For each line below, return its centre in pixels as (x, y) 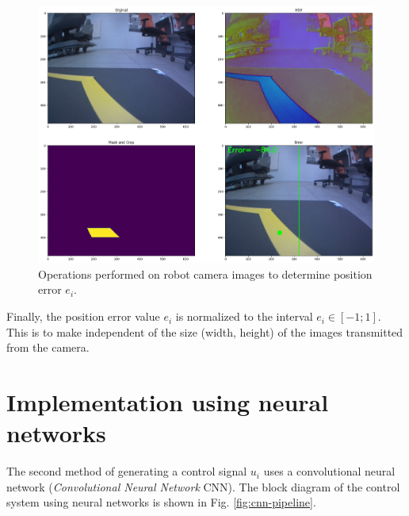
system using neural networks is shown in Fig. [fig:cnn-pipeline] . (161, 502)
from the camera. (48, 347)
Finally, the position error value (83, 316)
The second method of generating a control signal (127, 471)
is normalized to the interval (244, 316)
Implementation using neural (168, 402)
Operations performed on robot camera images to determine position (205, 273)
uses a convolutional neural (329, 471)
